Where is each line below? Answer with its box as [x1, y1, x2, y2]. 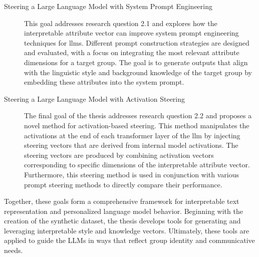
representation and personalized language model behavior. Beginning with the [4, 205, 243, 216]
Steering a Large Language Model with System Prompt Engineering [4, 1, 212, 11]
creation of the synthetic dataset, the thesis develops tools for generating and [4, 215, 241, 226]
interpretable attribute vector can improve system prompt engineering [24, 28, 239, 38]
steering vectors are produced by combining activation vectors [24, 149, 214, 160]
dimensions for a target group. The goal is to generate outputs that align [24, 57, 248, 67]
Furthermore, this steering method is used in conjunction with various [24, 169, 239, 179]
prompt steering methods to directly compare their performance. [24, 179, 222, 189]
